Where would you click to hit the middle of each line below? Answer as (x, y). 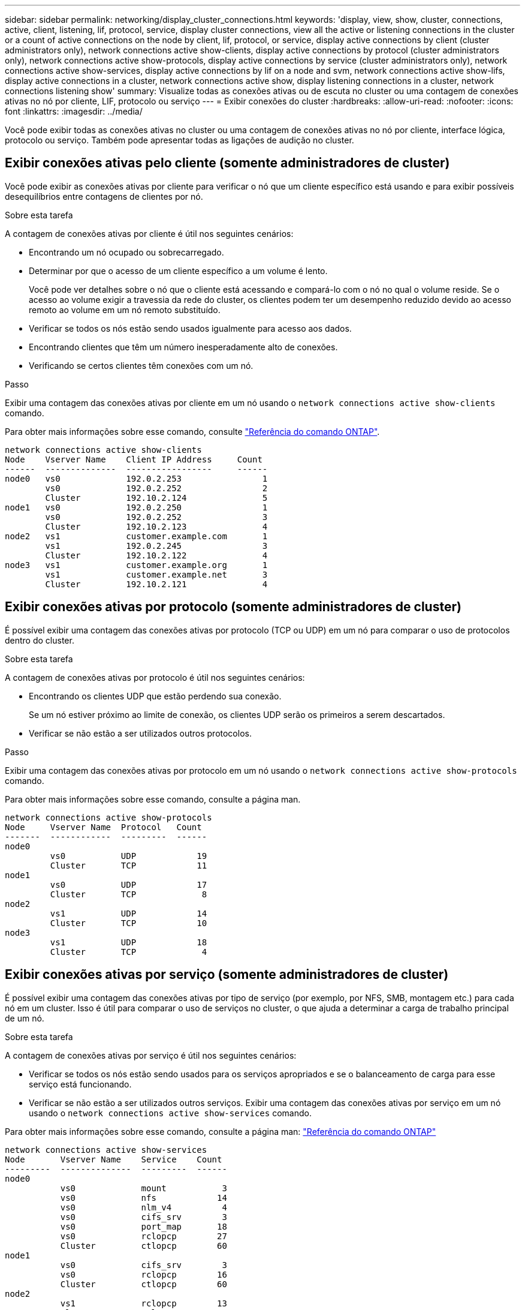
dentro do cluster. (40, 640)
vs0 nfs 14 (144, 1198)
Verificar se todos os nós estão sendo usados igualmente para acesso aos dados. (190, 328)
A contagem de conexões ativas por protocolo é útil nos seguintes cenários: (155, 677)
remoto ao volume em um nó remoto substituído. (125, 310)
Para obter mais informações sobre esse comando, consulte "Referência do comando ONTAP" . (192, 431)
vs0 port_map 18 (144, 1226)
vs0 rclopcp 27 (144, 1236)
